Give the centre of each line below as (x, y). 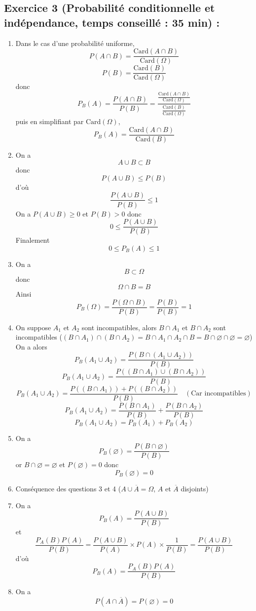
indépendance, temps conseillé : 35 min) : (112, 22)
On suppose (33, 327)
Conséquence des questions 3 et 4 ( (68, 488)
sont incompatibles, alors (119, 327)
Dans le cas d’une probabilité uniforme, (75, 43)
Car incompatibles (219, 393)
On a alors (31, 346)
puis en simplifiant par (50, 121)
